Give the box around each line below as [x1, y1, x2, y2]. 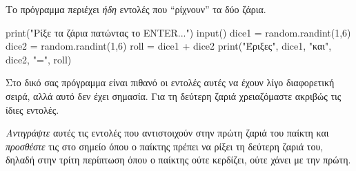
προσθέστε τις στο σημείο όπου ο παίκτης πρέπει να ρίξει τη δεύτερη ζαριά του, [6, 139, 324, 153]
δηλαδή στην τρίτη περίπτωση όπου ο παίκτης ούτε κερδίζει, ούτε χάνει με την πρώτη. [6, 152, 351, 167]
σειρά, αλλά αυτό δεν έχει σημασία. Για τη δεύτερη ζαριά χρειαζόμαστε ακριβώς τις [6, 88, 342, 103]
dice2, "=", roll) [6, 52, 72, 66]
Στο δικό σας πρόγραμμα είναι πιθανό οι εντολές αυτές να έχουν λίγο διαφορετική [6, 75, 335, 90]
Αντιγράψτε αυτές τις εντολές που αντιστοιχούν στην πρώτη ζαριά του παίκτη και [6, 125, 329, 140]
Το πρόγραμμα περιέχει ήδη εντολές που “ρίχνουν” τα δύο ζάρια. [6, 2, 266, 16]
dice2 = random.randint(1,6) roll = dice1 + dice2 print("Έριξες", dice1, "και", [6, 39, 332, 53]
